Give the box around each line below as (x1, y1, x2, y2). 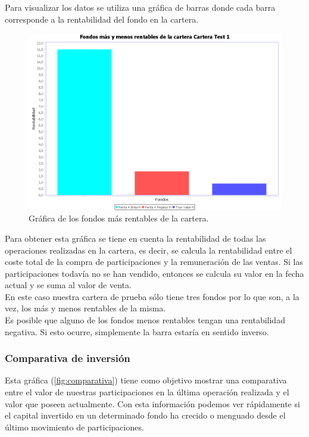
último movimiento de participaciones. (5, 420, 144, 433)
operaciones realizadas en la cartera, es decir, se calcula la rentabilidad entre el (5, 244, 292, 256)
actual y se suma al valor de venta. (5, 279, 132, 291)
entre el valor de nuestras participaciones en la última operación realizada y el (5, 386, 289, 398)
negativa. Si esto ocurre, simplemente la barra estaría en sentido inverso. (5, 325, 269, 338)
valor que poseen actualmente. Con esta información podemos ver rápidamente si (5, 397, 300, 410)
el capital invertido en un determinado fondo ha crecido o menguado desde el (5, 409, 286, 422)
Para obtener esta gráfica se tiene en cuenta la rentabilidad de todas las (5, 232, 266, 244)
